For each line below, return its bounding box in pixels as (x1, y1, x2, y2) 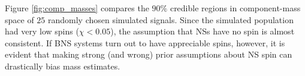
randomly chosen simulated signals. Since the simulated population (48, 13, 294, 26)
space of (5, 13, 34, 26)
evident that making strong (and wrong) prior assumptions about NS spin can (5, 48, 292, 61)
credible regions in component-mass (170, 2, 301, 14)
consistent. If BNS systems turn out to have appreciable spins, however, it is (5, 36, 285, 49)
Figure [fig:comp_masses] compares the (5, 2, 149, 14)
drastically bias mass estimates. (5, 59, 120, 72)
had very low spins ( (5, 25, 79, 37)
